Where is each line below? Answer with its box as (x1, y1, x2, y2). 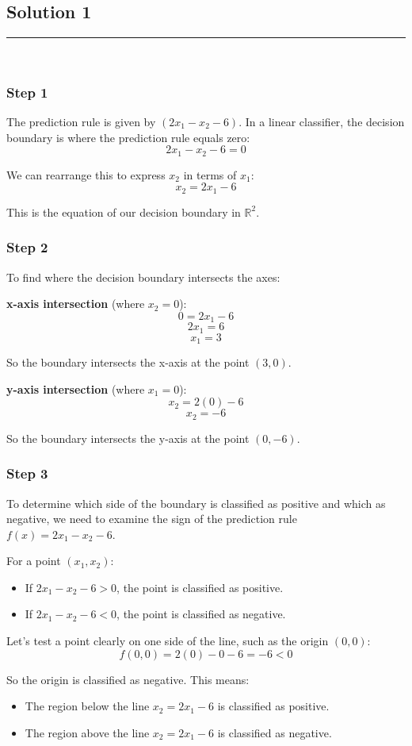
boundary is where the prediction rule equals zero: (6, 129, 250, 145)
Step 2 (6, 237, 48, 257)
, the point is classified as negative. (116, 606, 286, 622)
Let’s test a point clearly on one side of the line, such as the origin (6, 633, 329, 649)
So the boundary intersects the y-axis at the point (6, 429, 250, 446)
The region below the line (25, 698, 150, 714)
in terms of (183, 166, 237, 183)
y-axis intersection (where (6, 380, 145, 397)
